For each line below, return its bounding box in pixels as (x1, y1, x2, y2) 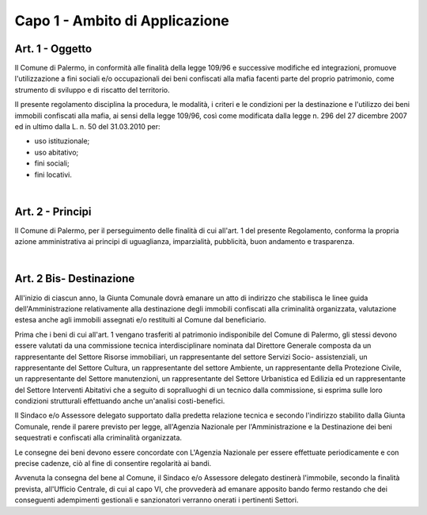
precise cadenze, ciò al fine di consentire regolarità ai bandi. (14, 459, 212, 468)
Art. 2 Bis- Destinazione (14, 272, 135, 285)
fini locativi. (34, 170, 73, 179)
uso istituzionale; (34, 136, 90, 146)
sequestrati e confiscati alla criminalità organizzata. (14, 433, 182, 443)
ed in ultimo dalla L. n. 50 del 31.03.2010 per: (14, 122, 161, 132)
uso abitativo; (34, 147, 79, 157)
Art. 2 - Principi (14, 204, 92, 218)
